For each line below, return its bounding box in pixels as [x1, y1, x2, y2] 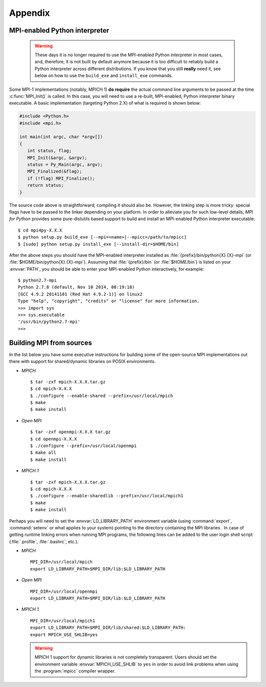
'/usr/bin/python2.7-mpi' [18, 319, 81, 324]
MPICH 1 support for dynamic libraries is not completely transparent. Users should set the [34, 654, 217, 660]
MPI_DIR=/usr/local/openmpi [30, 588, 98, 594]
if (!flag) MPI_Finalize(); [27, 175, 96, 181]
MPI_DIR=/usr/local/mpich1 [30, 618, 96, 623]
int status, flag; [27, 148, 72, 154]
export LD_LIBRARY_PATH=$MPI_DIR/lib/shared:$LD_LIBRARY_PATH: [30, 625, 186, 631]
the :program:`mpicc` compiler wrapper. [34, 668, 116, 674]
